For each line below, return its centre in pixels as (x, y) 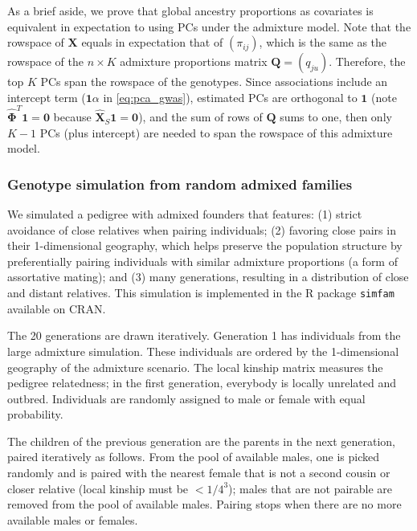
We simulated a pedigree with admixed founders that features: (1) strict (185, 214)
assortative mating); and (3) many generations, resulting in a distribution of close (208, 277)
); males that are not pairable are (311, 488)
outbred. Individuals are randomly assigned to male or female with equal (186, 398)
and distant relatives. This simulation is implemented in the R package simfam (201, 293)
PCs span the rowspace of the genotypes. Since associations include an (214, 82)
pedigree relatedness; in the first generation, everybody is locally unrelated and (202, 383)
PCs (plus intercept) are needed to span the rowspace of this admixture (216, 132)
